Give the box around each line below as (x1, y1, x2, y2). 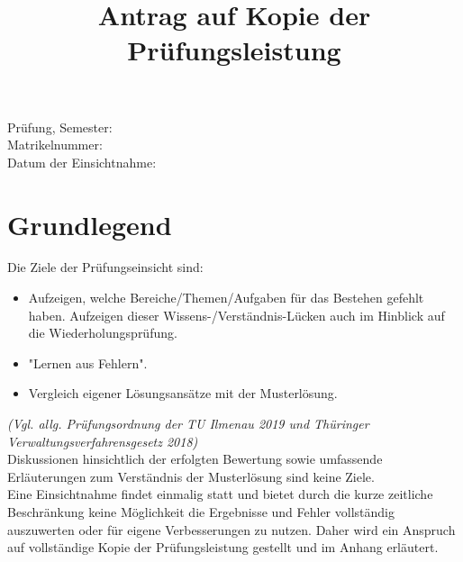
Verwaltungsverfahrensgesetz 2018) (7, 431, 198, 450)
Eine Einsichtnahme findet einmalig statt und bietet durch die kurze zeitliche (7, 485, 433, 503)
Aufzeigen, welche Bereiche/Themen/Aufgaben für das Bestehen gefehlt (28, 288, 424, 307)
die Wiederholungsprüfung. (28, 323, 177, 342)
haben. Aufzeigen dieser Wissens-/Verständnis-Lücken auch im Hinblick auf (28, 305, 445, 324)
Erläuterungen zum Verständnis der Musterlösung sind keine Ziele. (7, 467, 375, 485)
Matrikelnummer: (7, 135, 103, 154)
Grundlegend (7, 205, 172, 242)
